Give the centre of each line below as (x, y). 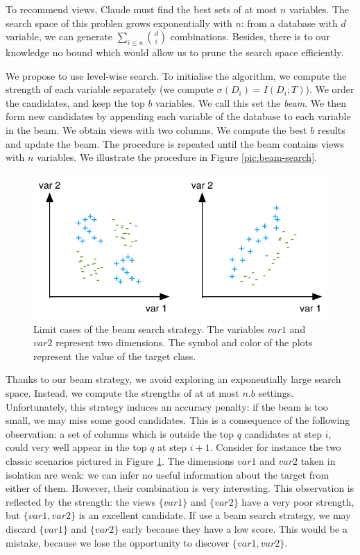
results (331, 129)
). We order (330, 89)
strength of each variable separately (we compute (110, 89)
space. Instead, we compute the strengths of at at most (122, 393)
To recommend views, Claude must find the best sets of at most (142, 9)
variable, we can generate (59, 36)
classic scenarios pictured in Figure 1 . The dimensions (120, 460)
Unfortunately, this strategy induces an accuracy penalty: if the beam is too (167, 406)
